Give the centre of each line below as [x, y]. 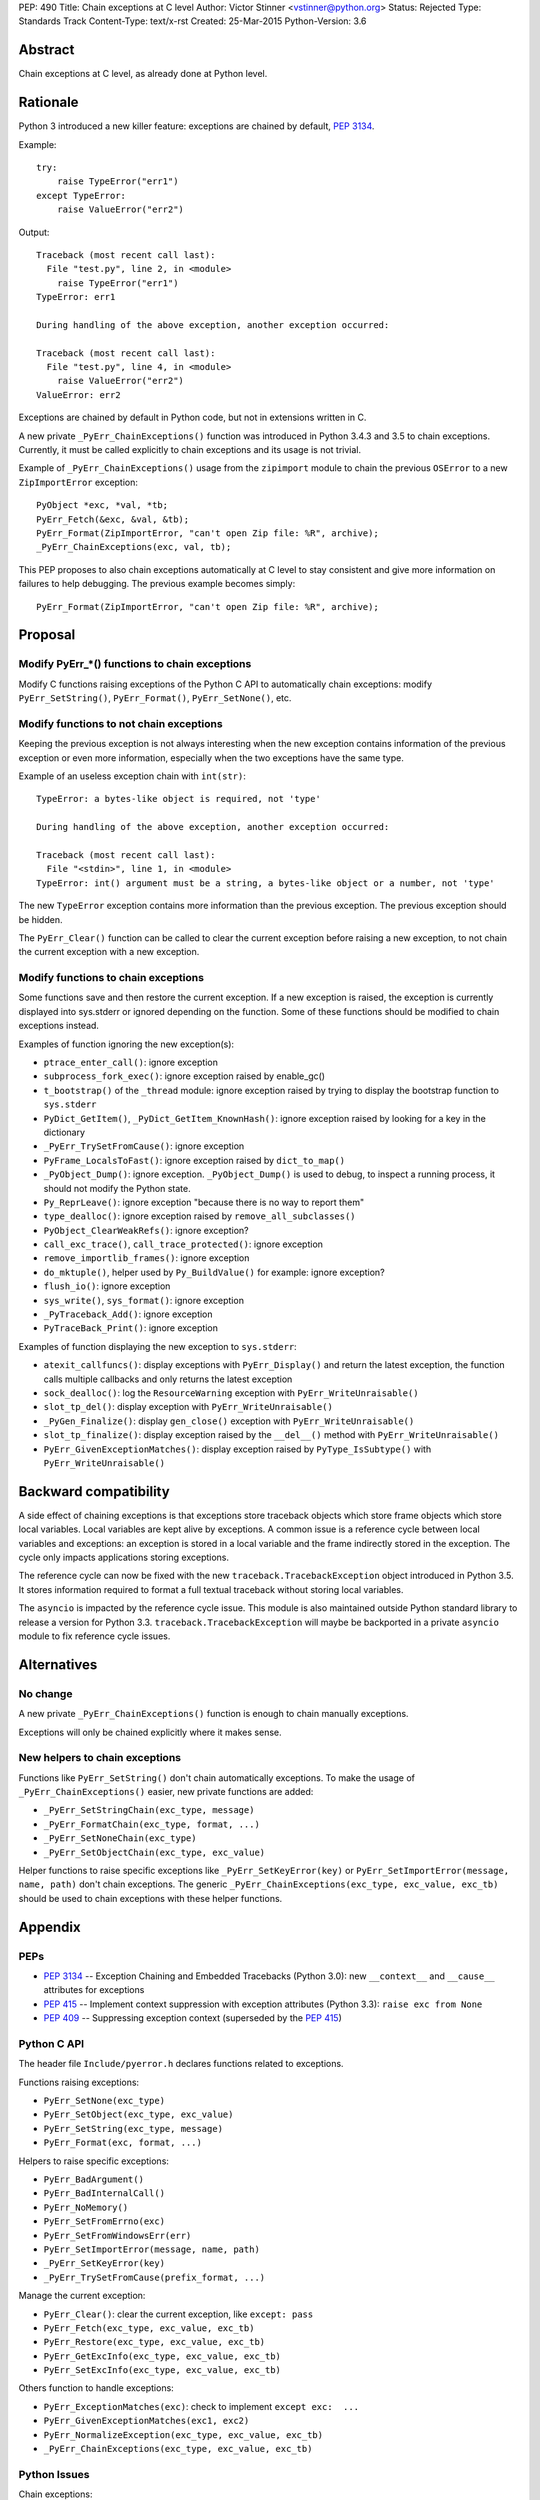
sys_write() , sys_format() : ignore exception [144, 1300]
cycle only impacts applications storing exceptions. [124, 1557]
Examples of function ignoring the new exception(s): [126, 1044]
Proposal [47, 635]
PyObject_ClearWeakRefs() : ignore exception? [146, 1230]
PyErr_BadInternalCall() [104, 2193]
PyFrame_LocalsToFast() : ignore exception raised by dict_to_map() [194, 1160]
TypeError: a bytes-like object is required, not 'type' [179, 799]
